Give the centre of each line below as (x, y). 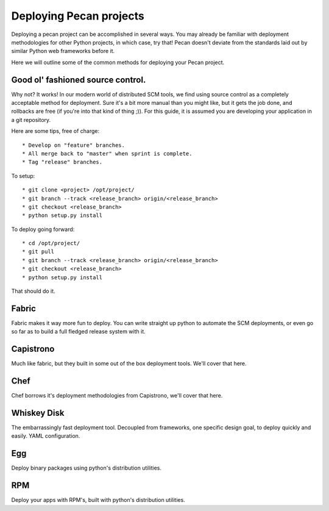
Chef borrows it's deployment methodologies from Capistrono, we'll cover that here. (117, 396)
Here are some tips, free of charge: (55, 131)
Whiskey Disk (38, 413)
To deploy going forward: (43, 229)
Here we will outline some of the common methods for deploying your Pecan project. (118, 62)
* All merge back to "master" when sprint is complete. (107, 153)
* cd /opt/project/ (51, 243)
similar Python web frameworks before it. (63, 51)
